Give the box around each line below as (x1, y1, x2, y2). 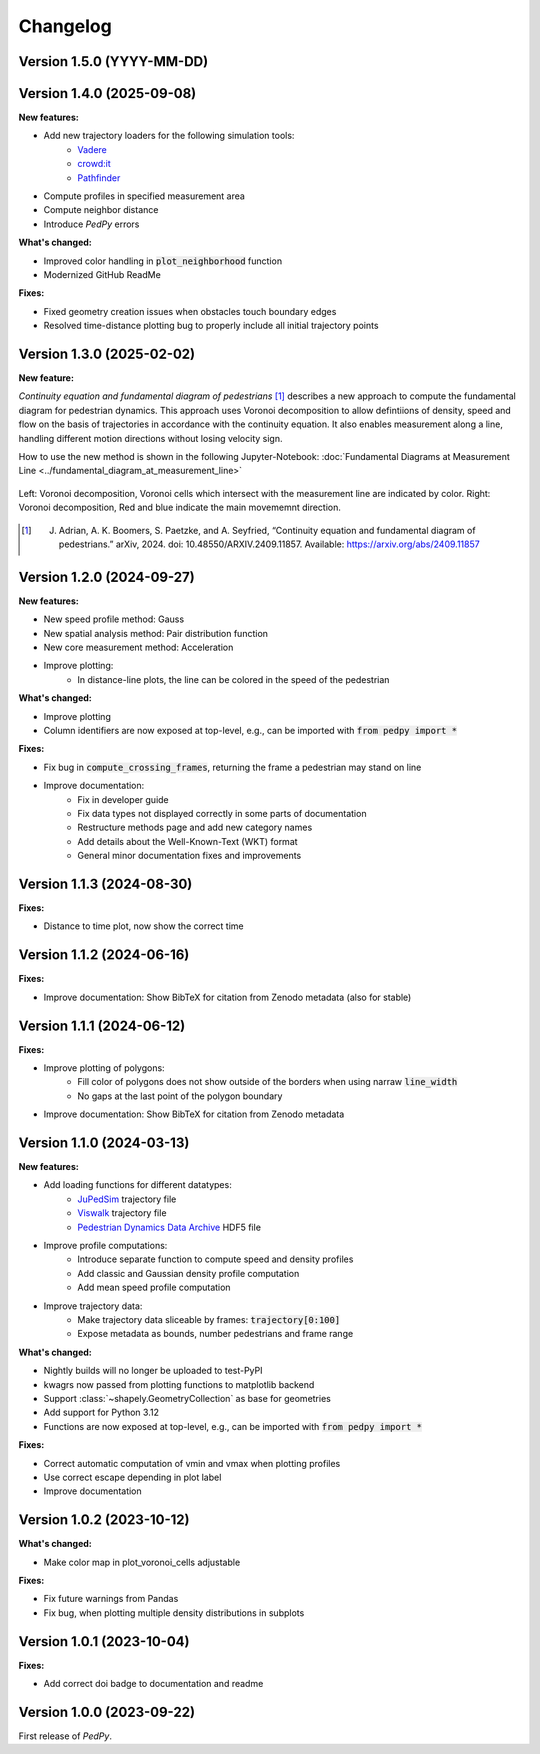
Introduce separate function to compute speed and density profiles (77, 1253, 354, 1265)
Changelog (18, 15, 112, 37)
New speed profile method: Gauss (43, 613, 185, 625)
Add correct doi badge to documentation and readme (43, 1678, 264, 1690)
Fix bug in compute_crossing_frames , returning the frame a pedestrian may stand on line (43, 761, 422, 773)
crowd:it (77, 158, 111, 170)
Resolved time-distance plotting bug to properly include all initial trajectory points (43, 320, 379, 332)
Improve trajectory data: (43, 1300, 143, 1312)
